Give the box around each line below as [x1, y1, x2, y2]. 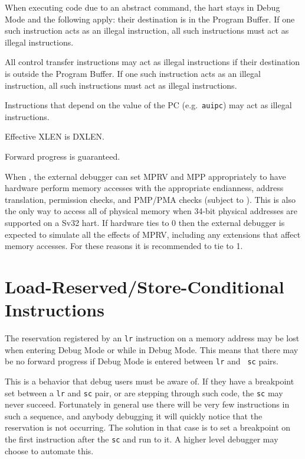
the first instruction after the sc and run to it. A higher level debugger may [5, 433, 278, 445]
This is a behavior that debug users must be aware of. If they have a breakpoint [5, 374, 294, 387]
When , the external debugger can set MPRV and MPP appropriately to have [5, 170, 286, 182]
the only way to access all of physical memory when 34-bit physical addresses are [5, 205, 298, 217]
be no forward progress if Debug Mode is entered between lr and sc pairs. [5, 355, 278, 367]
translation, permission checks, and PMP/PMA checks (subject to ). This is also [5, 193, 296, 205]
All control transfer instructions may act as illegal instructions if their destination [5, 56, 300, 68]
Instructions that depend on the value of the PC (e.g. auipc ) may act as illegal [5, 99, 292, 111]
